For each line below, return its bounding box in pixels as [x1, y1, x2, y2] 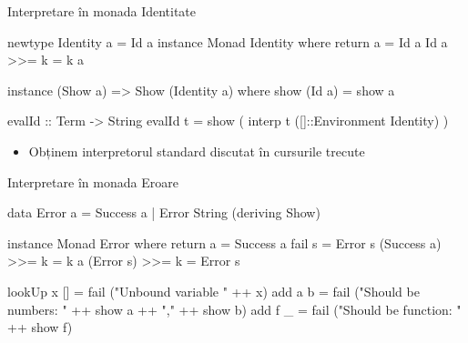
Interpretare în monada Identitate [7, 2, 197, 20]
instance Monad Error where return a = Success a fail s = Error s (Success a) [7, 233, 442, 252]
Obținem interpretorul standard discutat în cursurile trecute [28, 141, 365, 160]
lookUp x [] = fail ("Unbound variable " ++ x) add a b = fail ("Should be [7, 281, 420, 300]
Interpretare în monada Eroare [7, 172, 178, 191]
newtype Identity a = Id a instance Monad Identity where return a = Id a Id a [7, 32, 448, 51]
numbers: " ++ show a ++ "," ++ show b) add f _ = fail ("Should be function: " [7, 299, 462, 318]
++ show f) [7, 318, 73, 337]
